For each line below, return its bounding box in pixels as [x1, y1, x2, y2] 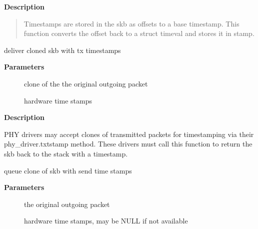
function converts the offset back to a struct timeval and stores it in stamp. [23, 28, 254, 38]
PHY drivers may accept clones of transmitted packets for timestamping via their [4, 128, 254, 139]
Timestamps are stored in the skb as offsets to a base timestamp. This [23, 18, 239, 28]
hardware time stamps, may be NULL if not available [24, 215, 188, 226]
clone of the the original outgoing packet [24, 78, 148, 88]
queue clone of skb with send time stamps [4, 165, 132, 175]
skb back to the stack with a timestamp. [4, 148, 128, 158]
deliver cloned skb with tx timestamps [4, 44, 121, 55]
